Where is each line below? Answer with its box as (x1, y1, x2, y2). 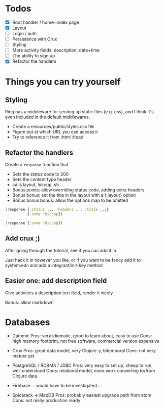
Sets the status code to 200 (12, 171, 69, 177)
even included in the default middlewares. (5, 114, 90, 120)
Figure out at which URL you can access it (12, 129, 98, 135)
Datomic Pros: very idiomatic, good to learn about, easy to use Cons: (12, 333, 152, 339)
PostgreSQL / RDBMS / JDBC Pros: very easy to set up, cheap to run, (12, 363, 153, 368)
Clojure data (12, 373, 37, 379)
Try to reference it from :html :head (12, 134, 84, 140)
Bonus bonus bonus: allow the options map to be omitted (12, 197, 128, 203)
